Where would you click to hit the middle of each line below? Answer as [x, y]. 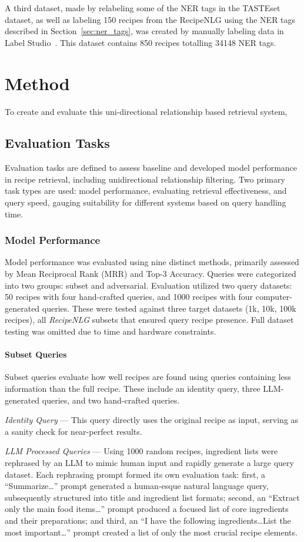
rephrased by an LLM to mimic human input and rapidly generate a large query [149, 462]
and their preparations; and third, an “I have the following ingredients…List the [148, 520]
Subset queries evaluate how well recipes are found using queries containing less [148, 377]
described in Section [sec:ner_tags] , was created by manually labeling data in [144, 31]
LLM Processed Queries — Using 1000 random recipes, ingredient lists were [141, 451]
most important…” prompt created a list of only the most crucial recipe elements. [151, 532]
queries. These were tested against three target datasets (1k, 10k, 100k [169, 308]
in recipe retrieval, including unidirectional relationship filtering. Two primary [145, 179]
